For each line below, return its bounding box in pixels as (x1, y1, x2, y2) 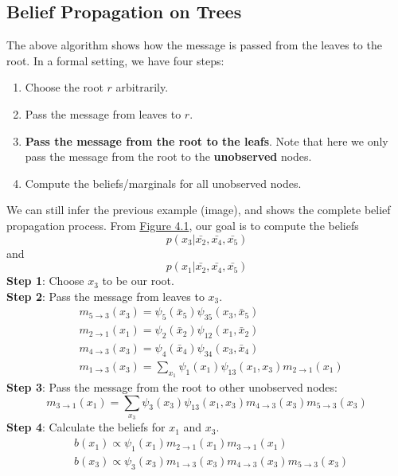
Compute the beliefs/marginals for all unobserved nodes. (25, 174, 302, 191)
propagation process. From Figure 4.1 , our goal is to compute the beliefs (6, 217, 359, 233)
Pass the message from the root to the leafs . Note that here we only (25, 132, 388, 149)
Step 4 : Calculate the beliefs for (6, 419, 166, 435)
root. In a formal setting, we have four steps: (6, 52, 224, 68)
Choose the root (25, 79, 103, 96)
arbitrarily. (115, 79, 169, 96)
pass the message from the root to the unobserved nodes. (25, 148, 312, 165)
